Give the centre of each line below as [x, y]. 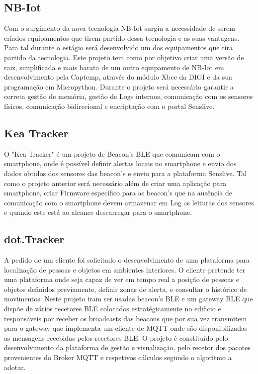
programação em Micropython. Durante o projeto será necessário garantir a [119, 86]
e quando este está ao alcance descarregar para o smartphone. [98, 212]
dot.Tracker [34, 239]
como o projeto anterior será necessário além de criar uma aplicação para [115, 183]
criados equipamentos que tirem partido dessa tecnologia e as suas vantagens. [122, 38]
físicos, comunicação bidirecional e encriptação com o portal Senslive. [109, 106]
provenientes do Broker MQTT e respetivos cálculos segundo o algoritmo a [118, 357]
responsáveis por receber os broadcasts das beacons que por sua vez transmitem [126, 318]
